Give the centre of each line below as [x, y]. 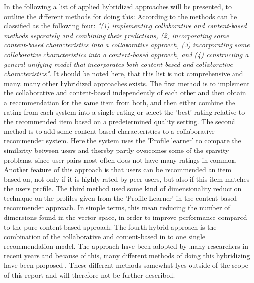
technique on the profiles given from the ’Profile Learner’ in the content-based [121, 198]
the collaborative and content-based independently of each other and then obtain [125, 93]
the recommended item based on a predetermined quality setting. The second [120, 121]
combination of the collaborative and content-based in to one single [105, 236]
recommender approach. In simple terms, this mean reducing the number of [117, 207]
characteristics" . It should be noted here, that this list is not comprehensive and [124, 74]
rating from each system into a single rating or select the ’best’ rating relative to [125, 112]
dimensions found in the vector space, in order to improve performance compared [126, 217]
